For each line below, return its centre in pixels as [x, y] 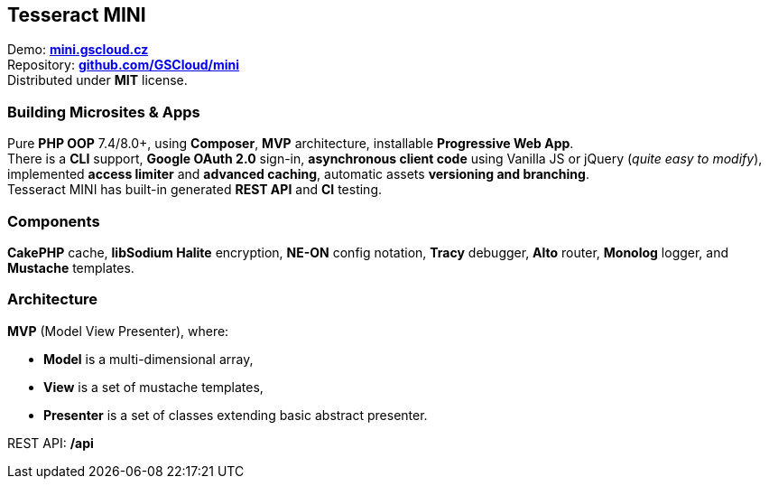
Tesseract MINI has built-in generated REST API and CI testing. [195, 190]
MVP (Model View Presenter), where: [118, 331]
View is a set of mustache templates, [153, 387]
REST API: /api [51, 443]
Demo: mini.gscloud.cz [78, 50]
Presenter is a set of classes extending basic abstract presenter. [236, 415]
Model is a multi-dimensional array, [148, 359]
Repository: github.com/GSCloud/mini [124, 65]
